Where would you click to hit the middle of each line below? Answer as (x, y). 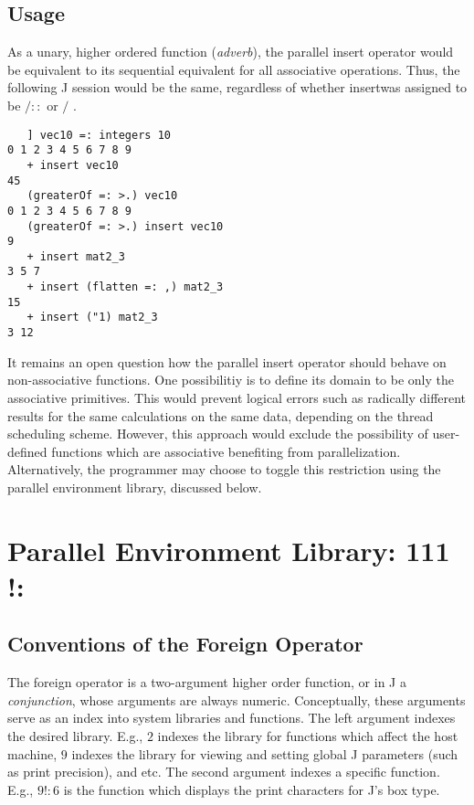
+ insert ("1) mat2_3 (92, 318)
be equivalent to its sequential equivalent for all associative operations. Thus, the (234, 69)
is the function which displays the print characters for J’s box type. (252, 789)
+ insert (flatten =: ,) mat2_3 (125, 287)
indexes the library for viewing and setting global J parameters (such (265, 753)
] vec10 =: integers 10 (99, 135)
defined (27, 451)
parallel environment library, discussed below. (135, 487)
